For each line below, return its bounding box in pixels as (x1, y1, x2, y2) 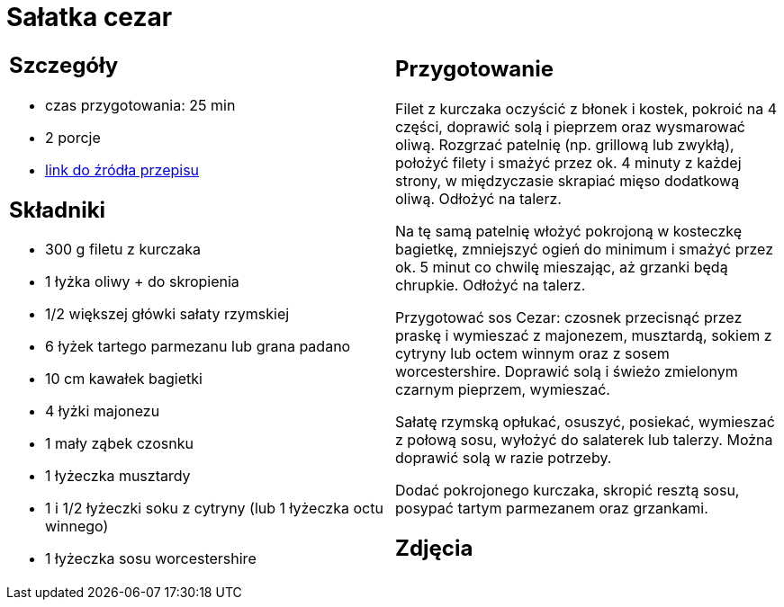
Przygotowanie (395, 55, 554, 82)
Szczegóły (9, 51, 119, 78)
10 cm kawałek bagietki (45, 370, 203, 388)
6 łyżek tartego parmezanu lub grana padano (45, 337, 351, 356)
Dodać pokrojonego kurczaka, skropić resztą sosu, (395, 480, 740, 499)
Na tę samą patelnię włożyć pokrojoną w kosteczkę (395, 221, 743, 240)
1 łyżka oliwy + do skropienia (45, 272, 239, 291)
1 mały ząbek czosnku (45, 434, 194, 453)
